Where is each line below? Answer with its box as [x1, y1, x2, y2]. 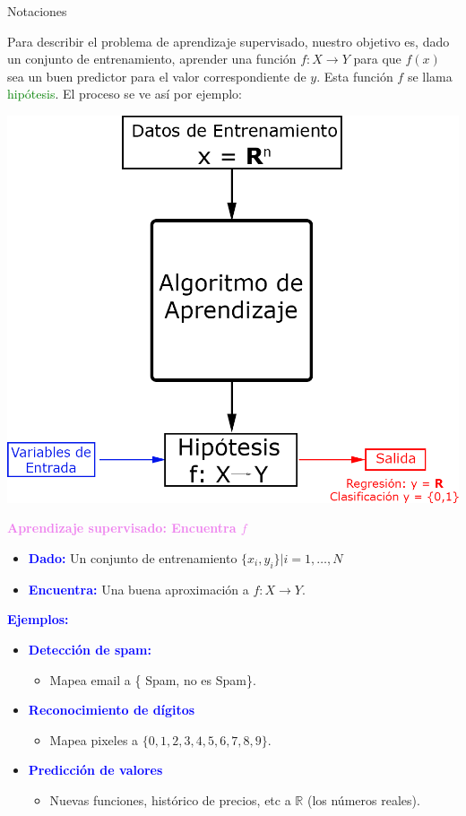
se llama [407, 66, 453, 85]
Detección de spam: [28, 639, 151, 658]
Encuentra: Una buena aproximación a [28, 579, 249, 598]
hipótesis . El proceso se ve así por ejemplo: [7, 84, 242, 103]
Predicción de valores [28, 760, 163, 779]
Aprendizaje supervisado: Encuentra [7, 518, 237, 537]
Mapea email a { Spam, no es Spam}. [49, 670, 256, 689]
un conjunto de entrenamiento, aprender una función [7, 49, 297, 68]
